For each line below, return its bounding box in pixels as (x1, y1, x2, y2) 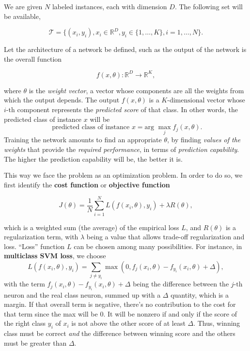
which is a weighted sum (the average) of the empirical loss (4, 222, 179, 232)
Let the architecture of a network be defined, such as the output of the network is (4, 44, 247, 54)
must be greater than (4, 337, 67, 348)
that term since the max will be (4, 308, 98, 318)
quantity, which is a (171, 289, 229, 300)
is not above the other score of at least (71, 318, 186, 328)
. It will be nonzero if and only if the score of (103, 308, 237, 318)
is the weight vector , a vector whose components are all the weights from (29, 85, 244, 95)
